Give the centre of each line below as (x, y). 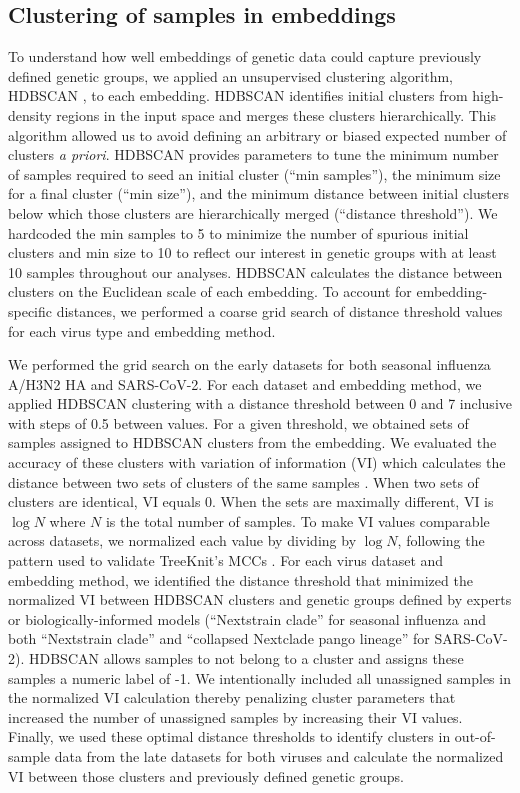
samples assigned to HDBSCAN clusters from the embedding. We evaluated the (252, 442)
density (30, 114)
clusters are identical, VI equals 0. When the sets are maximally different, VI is (251, 501)
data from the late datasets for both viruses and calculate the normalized (279, 755)
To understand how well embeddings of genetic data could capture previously (245, 56)
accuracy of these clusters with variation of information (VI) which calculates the (257, 462)
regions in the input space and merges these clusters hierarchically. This (276, 114)
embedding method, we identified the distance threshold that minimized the (240, 579)
